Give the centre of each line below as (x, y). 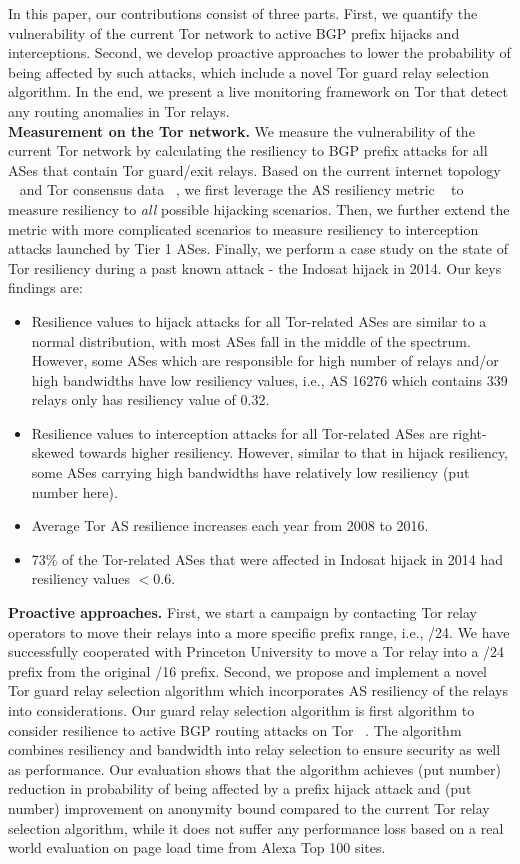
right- (469, 432)
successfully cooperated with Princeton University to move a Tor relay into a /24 (256, 651)
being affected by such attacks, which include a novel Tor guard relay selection (248, 71)
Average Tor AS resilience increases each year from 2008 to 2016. (230, 525)
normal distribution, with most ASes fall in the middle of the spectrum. (251, 340)
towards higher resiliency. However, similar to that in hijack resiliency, (293, 452)
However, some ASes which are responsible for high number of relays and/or (265, 360)
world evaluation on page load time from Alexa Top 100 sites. (197, 847)
